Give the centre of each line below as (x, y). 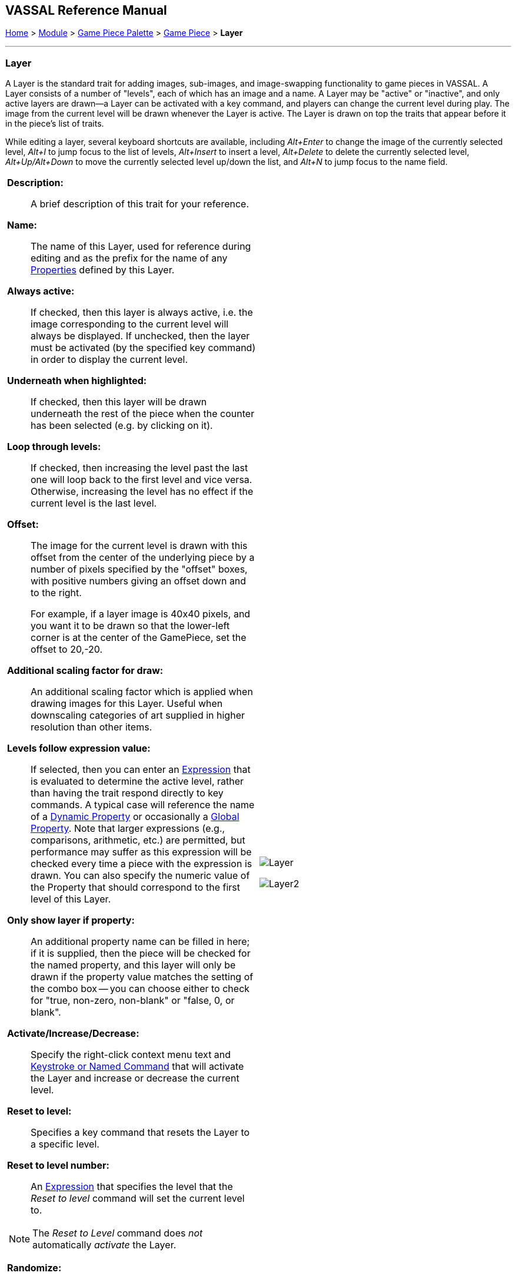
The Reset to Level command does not (118, 1233)
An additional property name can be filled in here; (140, 942)
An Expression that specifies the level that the (132, 1187)
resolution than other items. (91, 727)
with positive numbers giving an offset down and (139, 581)
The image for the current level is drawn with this (139, 546)
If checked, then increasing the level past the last (139, 468)
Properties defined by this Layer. (103, 270)
